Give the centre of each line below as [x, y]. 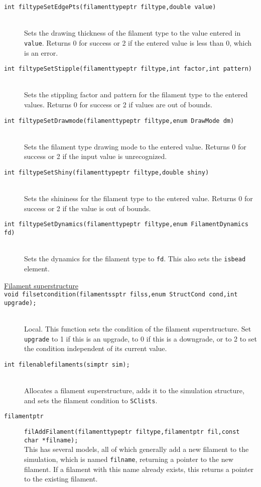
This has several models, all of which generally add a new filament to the [137, 449]
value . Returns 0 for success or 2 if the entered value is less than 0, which [138, 42]
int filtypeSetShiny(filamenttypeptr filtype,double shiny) [107, 172]
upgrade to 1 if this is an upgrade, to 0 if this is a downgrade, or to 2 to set [141, 338]
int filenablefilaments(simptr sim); [67, 364]
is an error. [41, 52]
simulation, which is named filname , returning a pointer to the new [129, 459]
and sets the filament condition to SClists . [91, 400]
